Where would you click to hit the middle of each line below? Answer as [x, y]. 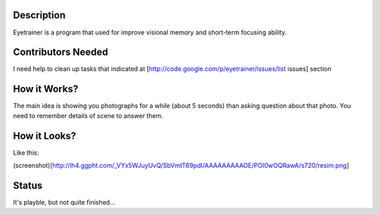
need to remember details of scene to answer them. [88, 115]
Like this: [26, 152]
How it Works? [46, 89]
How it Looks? [45, 136]
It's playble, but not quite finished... [64, 202]
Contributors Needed [61, 52]
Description [39, 15]
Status [28, 185]
